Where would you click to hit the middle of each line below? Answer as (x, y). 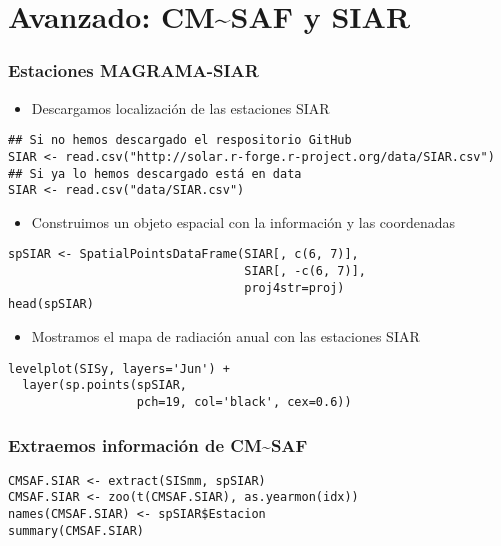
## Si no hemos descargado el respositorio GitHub (180, 140)
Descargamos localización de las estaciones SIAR (180, 107)
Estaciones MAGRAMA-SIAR (133, 70)
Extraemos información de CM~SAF (158, 444)
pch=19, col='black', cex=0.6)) (244, 401)
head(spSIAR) (51, 304)
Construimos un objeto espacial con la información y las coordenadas (243, 221)
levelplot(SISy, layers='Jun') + (119, 368)
